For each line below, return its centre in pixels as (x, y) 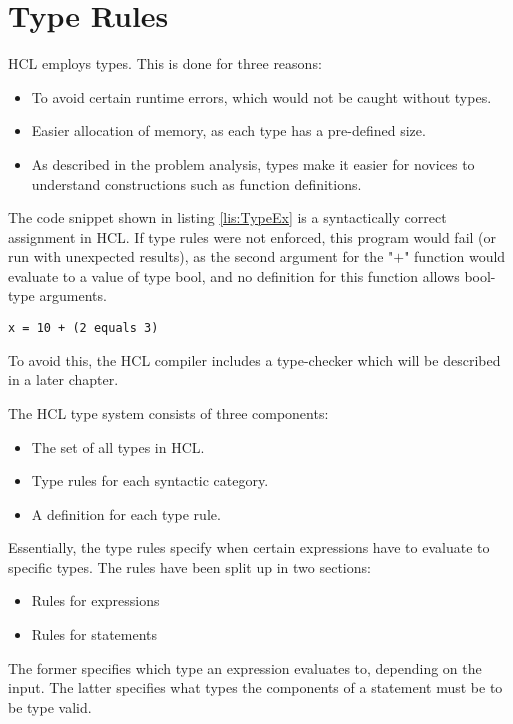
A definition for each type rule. (126, 513)
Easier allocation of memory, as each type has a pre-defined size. (228, 130)
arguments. (73, 295)
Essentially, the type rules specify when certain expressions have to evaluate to (249, 547)
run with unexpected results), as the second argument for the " (201, 256)
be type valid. (50, 706)
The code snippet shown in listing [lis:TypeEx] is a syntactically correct (227, 217)
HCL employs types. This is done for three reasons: (165, 63)
